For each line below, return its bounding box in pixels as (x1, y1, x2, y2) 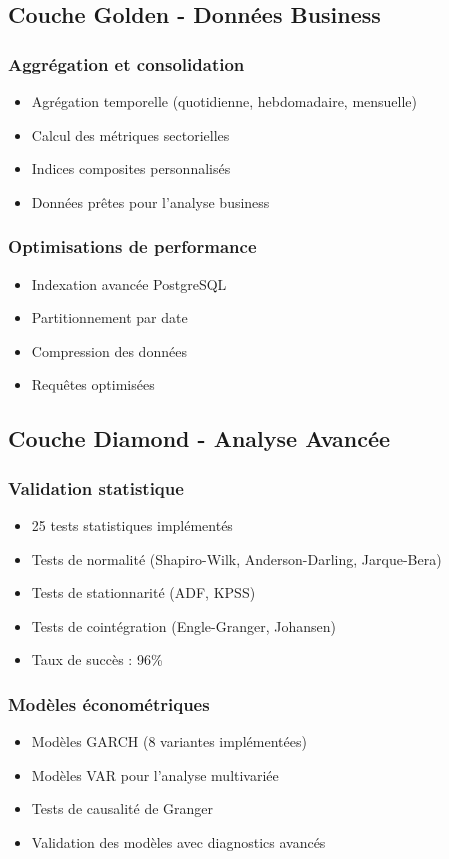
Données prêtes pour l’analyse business (31, 191, 270, 212)
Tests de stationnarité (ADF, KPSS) (31, 582, 256, 603)
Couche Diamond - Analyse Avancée (8, 423, 391, 454)
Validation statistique (8, 475, 184, 500)
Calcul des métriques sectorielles (31, 124, 230, 145)
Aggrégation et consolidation (8, 51, 245, 76)
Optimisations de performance (8, 234, 257, 259)
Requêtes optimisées (31, 374, 155, 395)
